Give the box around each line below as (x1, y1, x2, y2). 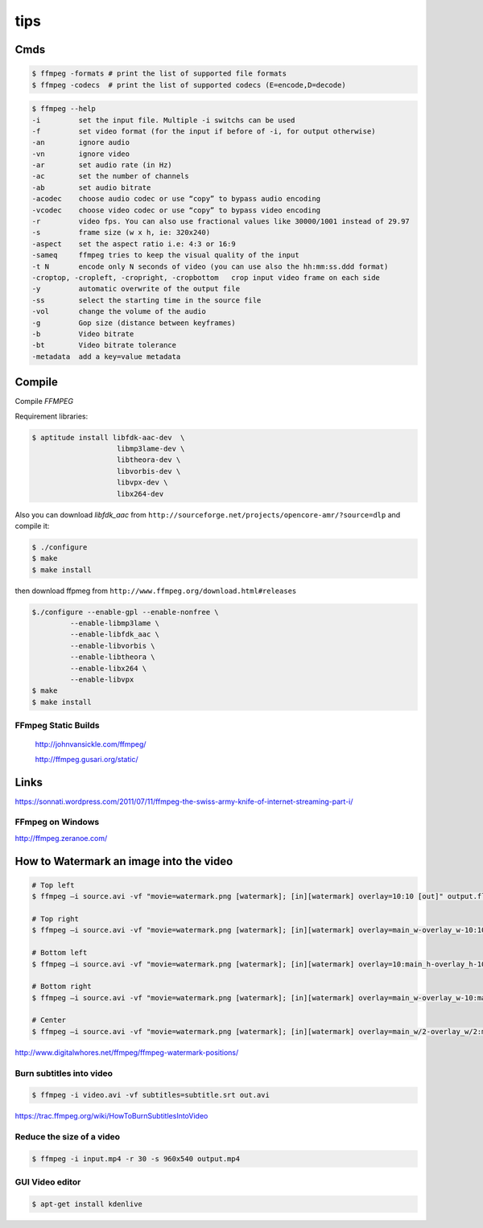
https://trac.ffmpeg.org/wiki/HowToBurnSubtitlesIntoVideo (14, 1111, 208, 1121)
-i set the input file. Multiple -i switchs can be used (31, 115, 295, 125)
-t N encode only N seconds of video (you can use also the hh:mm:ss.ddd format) (31, 262, 389, 271)
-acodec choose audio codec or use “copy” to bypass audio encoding (31, 194, 321, 204)
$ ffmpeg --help (31, 105, 97, 113)
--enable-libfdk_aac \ (69, 630, 160, 639)
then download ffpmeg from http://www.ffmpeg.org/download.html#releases (14, 586, 297, 595)
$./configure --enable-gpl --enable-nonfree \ (31, 608, 219, 616)
